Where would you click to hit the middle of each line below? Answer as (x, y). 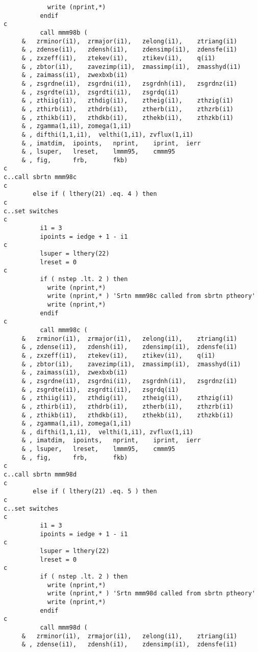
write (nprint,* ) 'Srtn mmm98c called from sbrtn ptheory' (151, 296)
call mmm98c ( (64, 330)
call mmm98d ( (64, 627)
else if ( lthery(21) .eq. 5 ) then (95, 492)
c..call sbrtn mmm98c (40, 177)
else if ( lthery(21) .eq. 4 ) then (95, 194)
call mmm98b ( (64, 32)
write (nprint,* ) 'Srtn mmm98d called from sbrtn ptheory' (151, 594)
